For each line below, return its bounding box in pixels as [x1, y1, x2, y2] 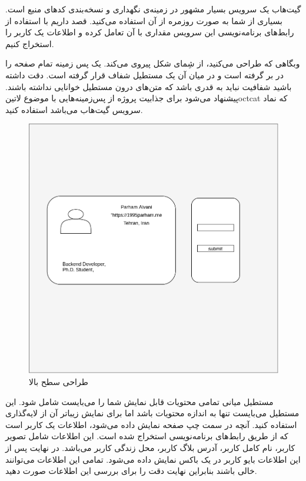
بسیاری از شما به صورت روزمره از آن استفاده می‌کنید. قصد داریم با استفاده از [5, 14, 282, 26]
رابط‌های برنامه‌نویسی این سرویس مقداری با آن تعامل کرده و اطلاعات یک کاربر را [5, 26, 294, 38]
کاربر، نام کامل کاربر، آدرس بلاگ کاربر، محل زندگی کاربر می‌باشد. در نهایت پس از [5, 441, 295, 453]
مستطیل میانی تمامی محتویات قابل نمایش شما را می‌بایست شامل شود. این [5, 395, 274, 407]
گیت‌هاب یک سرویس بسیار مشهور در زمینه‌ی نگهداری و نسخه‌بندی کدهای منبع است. [5, 3, 301, 15]
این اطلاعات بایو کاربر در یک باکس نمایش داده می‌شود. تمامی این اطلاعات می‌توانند [5, 453, 301, 465]
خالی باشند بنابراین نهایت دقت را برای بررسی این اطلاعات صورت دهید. [5, 465, 257, 477]
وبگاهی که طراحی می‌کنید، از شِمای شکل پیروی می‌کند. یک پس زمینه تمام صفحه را [5, 57, 300, 69]
